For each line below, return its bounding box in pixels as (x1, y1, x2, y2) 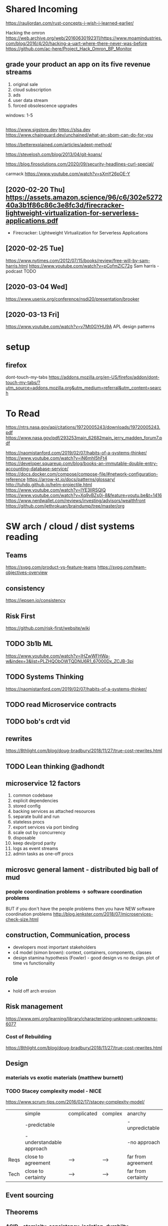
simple (24, 1110, 40, 1117)
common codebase (12, 792, 53, 798)
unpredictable (127, 1124, 160, 1131)
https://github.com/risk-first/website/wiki (5, 625, 90, 631)
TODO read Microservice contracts (5, 700, 117, 708)
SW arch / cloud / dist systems (5, 520, 135, 532)
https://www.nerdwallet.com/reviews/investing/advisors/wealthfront (5, 497, 146, 503)
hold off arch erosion (12, 987, 56, 993)
